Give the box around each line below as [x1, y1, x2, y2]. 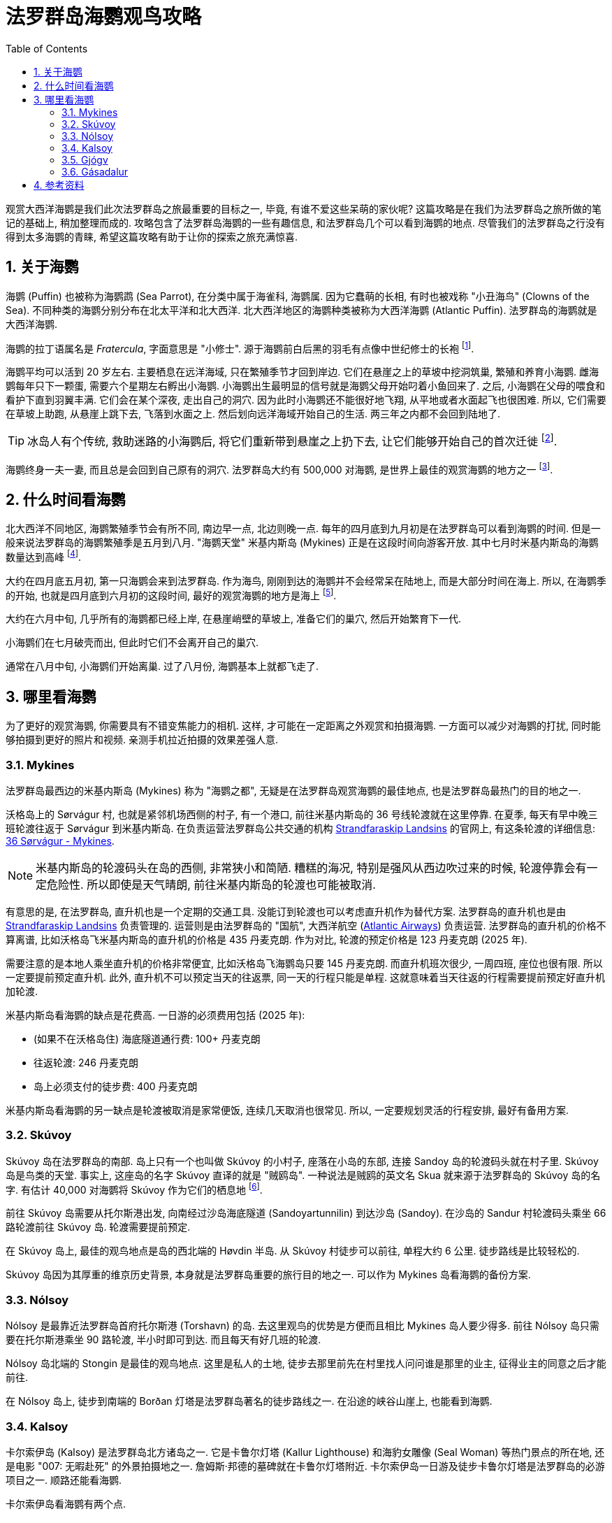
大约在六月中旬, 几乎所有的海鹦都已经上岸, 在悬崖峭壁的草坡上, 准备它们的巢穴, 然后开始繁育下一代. [6, 613, 461, 625]
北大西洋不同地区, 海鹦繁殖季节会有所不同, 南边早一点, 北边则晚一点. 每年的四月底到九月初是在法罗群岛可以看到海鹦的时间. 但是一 [6, 522, 601, 535]
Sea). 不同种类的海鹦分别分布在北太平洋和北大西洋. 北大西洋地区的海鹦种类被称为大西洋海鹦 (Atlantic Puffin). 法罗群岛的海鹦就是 [6, 303, 597, 316]
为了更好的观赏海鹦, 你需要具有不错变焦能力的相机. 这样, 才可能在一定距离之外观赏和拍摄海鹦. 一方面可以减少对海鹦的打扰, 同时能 [6, 720, 601, 732]
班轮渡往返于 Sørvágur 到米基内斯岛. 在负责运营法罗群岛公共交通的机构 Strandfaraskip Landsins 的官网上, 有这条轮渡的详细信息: [6, 822, 595, 834]
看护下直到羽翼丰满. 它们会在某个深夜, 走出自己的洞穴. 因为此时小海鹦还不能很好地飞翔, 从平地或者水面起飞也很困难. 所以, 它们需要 [6, 394, 606, 406]
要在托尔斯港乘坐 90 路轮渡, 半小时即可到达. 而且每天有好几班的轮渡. [6, 1333, 321, 1346]
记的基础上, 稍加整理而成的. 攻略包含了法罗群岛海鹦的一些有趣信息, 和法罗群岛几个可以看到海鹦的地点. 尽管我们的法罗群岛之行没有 [6, 216, 605, 229]
